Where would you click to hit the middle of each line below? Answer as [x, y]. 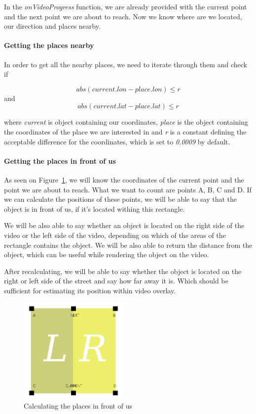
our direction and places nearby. [52, 26]
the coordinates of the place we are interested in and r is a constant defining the [125, 131]
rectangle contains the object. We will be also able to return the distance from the [128, 245]
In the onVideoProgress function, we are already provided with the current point [126, 6]
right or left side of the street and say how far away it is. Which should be [116, 281]
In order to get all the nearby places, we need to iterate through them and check [126, 64]
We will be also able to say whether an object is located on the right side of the [124, 225]
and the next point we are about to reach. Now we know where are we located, [123, 16]
